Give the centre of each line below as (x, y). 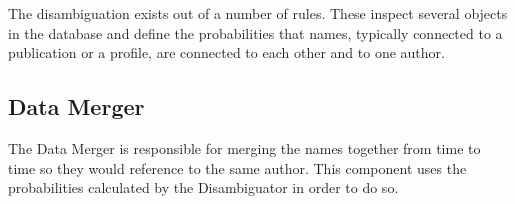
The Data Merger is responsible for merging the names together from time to (244, 147)
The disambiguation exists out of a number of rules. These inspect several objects (258, 13)
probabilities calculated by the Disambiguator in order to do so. (203, 187)
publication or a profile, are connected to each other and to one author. (226, 52)
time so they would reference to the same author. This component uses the (237, 167)
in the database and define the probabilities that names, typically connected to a (255, 32)
